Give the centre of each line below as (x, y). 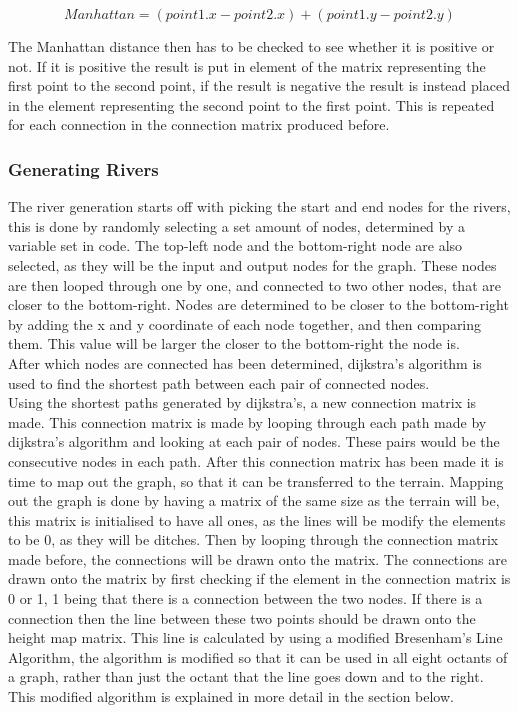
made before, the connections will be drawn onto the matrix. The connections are (257, 558)
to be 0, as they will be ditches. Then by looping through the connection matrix (253, 539)
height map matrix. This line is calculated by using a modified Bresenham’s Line (255, 637)
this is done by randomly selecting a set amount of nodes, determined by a (237, 225)
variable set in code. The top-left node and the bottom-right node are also (235, 245)
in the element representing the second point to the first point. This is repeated (251, 104)
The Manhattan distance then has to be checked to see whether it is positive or (251, 46)
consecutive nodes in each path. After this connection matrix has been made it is (256, 460)
